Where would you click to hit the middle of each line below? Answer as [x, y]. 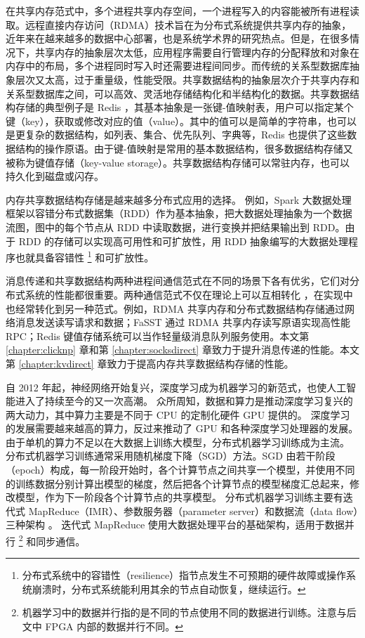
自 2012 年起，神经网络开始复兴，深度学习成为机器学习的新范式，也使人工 [176, 387]
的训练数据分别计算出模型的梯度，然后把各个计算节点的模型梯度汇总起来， [178, 483]
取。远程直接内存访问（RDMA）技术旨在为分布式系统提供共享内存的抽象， [179, 24]
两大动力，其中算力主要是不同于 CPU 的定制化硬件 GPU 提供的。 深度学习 [178, 414]
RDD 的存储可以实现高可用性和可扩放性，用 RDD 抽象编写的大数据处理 [184, 241]
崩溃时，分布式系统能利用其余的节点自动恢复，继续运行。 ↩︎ [169, 588]
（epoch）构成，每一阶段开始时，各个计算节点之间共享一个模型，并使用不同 [180, 470]
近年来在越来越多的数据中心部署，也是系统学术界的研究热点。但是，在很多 [178, 38]
